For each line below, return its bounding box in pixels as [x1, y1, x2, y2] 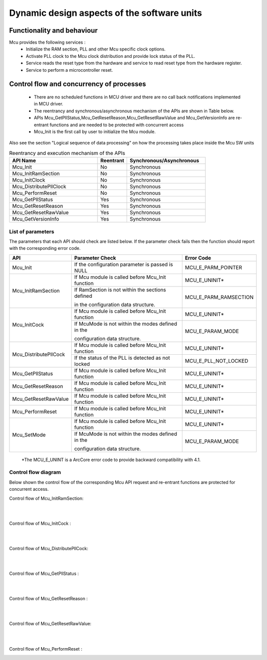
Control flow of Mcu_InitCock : [9, 520, 71, 526]
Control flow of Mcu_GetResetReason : [9, 596, 88, 602]
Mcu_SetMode [12, 431, 46, 438]
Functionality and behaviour [9, 26, 98, 35]
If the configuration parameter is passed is [74, 261, 173, 268]
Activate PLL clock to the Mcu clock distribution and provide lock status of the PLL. [26, 53, 195, 59]
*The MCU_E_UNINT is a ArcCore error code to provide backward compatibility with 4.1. [21, 457, 201, 463]
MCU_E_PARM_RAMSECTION [184, 293, 254, 300]
